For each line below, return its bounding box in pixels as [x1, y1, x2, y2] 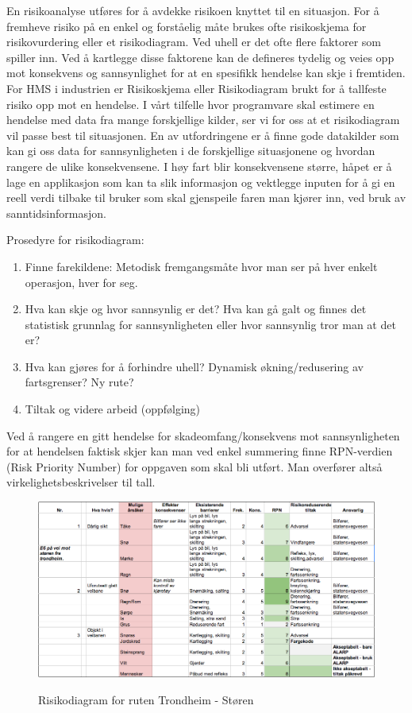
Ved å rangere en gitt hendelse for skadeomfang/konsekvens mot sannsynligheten [6, 427, 400, 444]
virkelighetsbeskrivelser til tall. [6, 474, 156, 490]
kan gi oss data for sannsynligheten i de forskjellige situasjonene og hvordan [6, 142, 375, 159]
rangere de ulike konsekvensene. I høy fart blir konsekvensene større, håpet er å [6, 157, 392, 174]
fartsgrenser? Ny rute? [25, 374, 134, 390]
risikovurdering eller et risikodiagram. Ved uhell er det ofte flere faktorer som [6, 33, 381, 50]
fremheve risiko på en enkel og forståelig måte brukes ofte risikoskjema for [6, 17, 367, 34]
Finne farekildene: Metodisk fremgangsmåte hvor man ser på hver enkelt [25, 258, 378, 274]
